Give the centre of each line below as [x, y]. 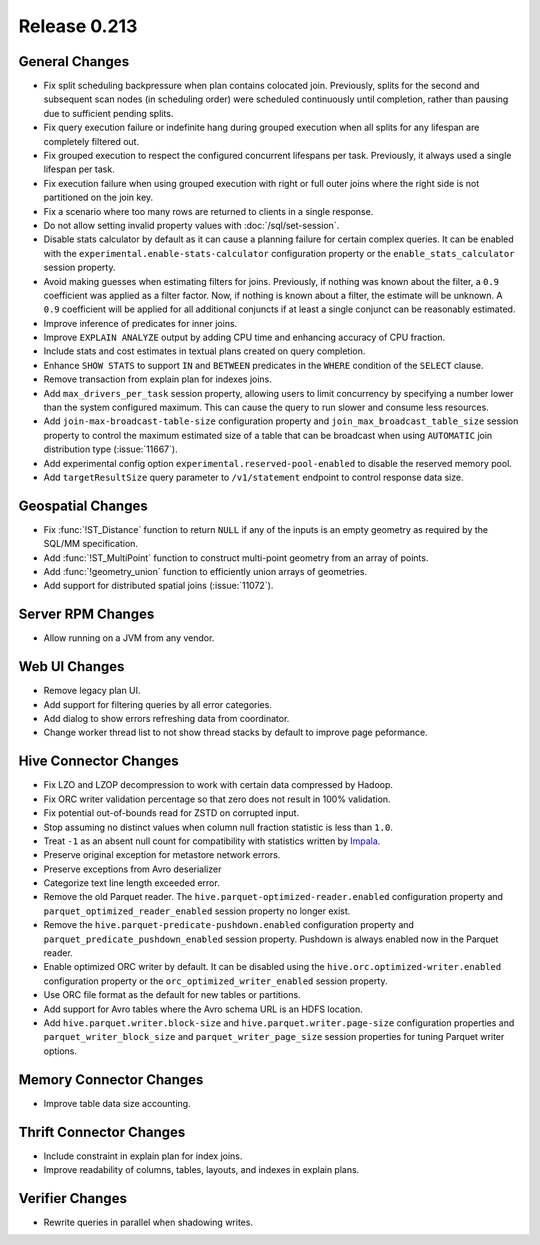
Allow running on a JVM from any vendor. [129, 638]
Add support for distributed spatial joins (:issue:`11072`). [158, 586]
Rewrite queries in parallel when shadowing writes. [148, 1222]
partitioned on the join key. [98, 197]
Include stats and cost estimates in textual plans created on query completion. [204, 351]
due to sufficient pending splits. [108, 113]
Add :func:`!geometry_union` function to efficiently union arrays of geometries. [205, 572]
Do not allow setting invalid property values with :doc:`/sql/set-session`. [191, 225]
